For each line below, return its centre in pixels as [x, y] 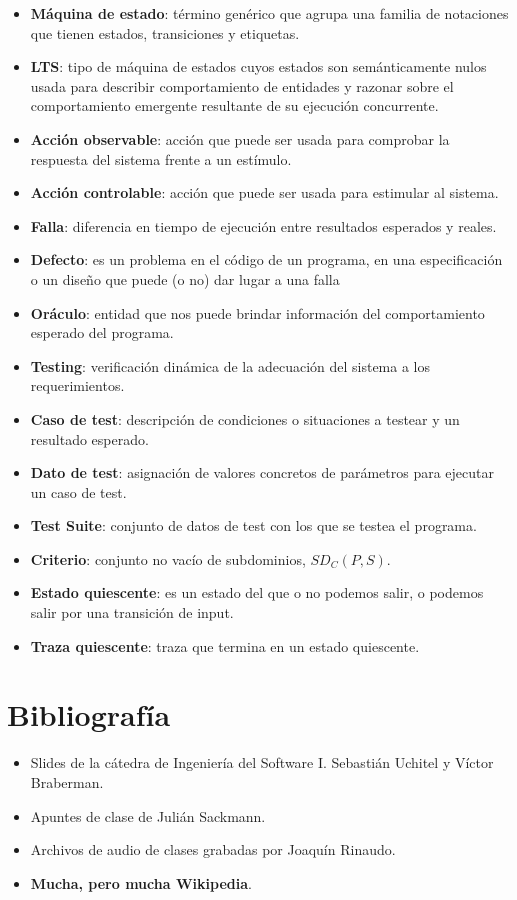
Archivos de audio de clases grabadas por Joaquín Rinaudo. [213, 849]
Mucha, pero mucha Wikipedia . [141, 882]
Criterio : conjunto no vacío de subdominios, [168, 558]
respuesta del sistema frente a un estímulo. [161, 158]
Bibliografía [89, 714]
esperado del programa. [102, 332]
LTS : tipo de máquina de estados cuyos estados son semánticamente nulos [258, 66]
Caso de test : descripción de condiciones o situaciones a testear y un [245, 418]
